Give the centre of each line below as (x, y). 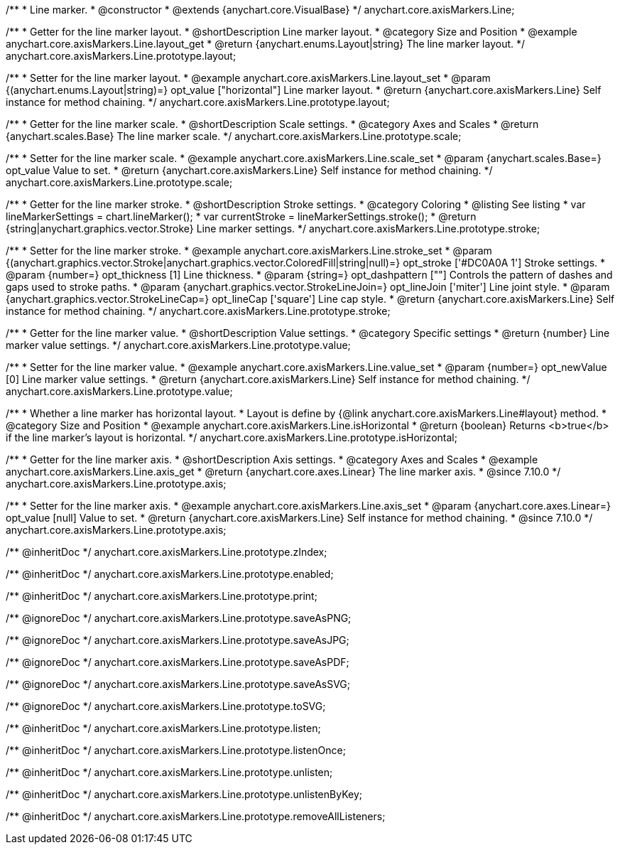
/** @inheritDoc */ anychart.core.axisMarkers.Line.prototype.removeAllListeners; (196, 816)
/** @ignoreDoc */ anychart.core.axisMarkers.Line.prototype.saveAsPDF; (178, 662)
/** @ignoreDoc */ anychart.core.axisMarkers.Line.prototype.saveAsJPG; (178, 640)
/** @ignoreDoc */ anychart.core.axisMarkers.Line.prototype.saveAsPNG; (179, 618)
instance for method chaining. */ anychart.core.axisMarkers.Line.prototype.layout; (198, 102)
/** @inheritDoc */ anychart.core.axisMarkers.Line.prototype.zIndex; (167, 552)
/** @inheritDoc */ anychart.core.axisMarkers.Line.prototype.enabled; (170, 574)
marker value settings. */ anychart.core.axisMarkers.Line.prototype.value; (178, 345)
